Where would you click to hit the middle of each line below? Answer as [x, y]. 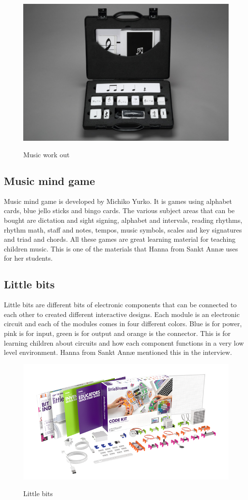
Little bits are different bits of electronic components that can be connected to [120, 305]
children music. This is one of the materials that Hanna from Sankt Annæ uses [121, 248]
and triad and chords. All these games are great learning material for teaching [120, 239]
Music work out [46, 154]
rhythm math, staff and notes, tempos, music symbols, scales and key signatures [123, 229]
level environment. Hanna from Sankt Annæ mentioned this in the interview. [118, 352]
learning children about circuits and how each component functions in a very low [124, 342]
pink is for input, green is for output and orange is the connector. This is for [117, 333]
